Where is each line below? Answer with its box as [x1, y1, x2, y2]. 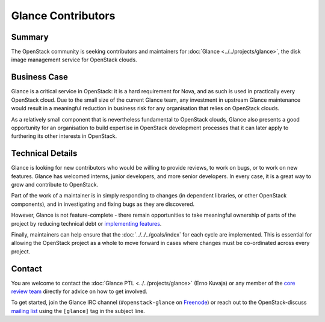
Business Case [11, 72, 69, 82]
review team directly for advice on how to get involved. [11, 288, 147, 295]
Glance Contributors [11, 9, 116, 22]
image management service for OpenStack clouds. [11, 56, 138, 63]
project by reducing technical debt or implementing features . [11, 220, 162, 227]
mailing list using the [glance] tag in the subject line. [11, 307, 146, 314]
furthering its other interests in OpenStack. [11, 132, 117, 140]
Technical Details [11, 148, 78, 159]
